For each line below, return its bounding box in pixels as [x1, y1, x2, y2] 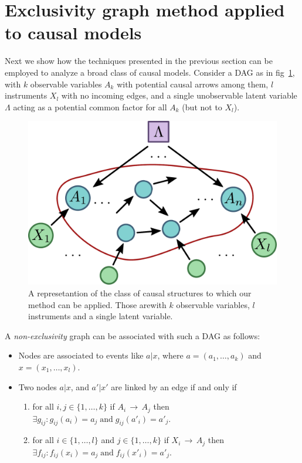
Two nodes [18, 380, 57, 393]
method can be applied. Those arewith [28, 298, 167, 310]
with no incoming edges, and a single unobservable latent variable [61, 89, 297, 102]
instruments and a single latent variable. [28, 310, 173, 322]
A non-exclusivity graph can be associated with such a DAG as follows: [5, 329, 260, 342]
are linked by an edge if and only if [111, 380, 237, 393]
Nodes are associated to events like [18, 349, 144, 361]
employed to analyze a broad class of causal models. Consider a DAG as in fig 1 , [5, 66, 295, 78]
